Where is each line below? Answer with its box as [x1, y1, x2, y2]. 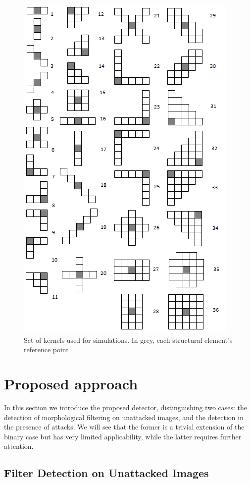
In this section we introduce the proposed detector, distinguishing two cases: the [4, 402, 248, 412]
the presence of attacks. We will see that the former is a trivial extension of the [4, 422, 245, 432]
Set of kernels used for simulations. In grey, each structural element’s [24, 334, 233, 345]
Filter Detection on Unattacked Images [4, 465, 209, 481]
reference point [24, 344, 69, 355]
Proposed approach [4, 373, 138, 393]
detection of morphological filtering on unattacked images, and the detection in [4, 412, 244, 422]
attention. [4, 441, 34, 451]
